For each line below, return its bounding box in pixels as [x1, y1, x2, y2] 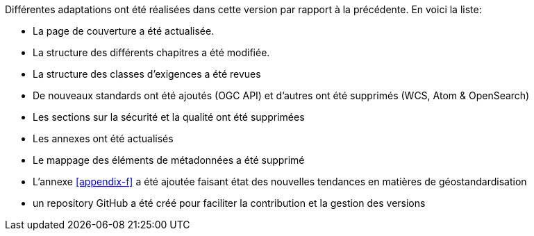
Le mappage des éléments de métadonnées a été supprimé [33, 154, 305, 166]
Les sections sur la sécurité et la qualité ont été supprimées [33, 111, 305, 123]
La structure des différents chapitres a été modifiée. [33, 47, 270, 58]
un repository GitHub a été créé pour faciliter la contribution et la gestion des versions [33, 197, 426, 209]
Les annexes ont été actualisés [33, 133, 174, 144]
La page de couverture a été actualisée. [33, 25, 215, 37]
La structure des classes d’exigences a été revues [33, 68, 261, 80]
